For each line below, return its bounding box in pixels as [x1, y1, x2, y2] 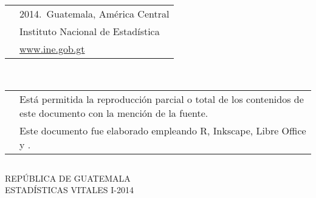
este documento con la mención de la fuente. [19, 105, 208, 120]
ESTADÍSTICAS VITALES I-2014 [5, 183, 134, 196]
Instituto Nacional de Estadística [19, 24, 160, 38]
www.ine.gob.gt [19, 42, 85, 56]
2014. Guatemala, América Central [19, 7, 170, 21]
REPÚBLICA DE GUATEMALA [5, 171, 131, 184]
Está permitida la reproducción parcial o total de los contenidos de [19, 91, 304, 106]
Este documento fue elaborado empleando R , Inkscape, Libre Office [19, 123, 306, 137]
